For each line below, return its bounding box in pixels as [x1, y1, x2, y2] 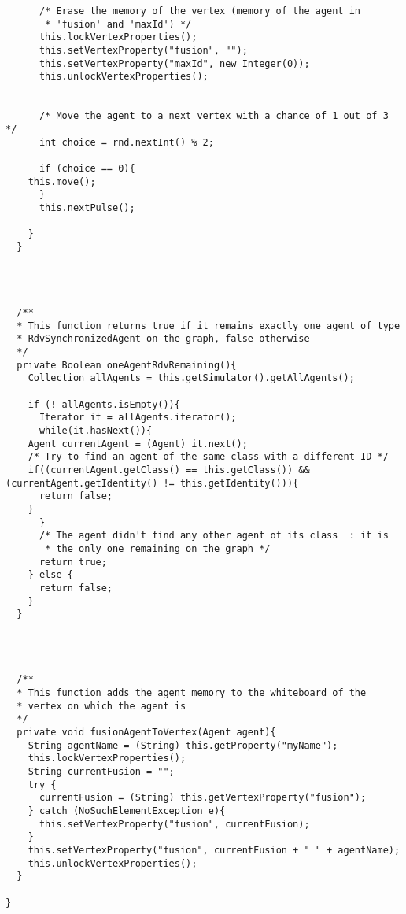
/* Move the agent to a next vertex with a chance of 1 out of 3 [39, 110, 389, 122]
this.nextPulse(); [39, 202, 135, 213]
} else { [28, 569, 73, 581]
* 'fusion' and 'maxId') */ [45, 18, 192, 30]
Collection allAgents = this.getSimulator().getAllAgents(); [28, 372, 355, 384]
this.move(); [28, 176, 96, 187]
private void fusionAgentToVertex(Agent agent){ [17, 727, 276, 738]
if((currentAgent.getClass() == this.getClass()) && [28, 464, 310, 476]
